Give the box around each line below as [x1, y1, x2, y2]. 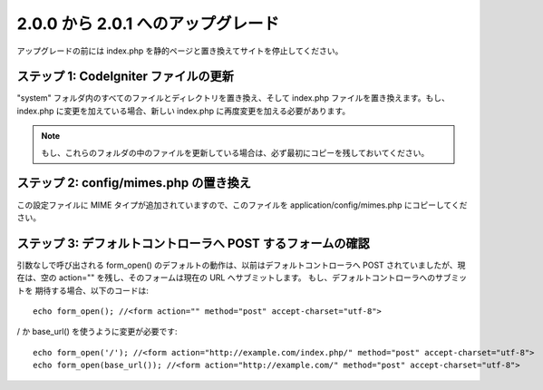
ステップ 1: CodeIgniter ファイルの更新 [16, 69, 235, 84]
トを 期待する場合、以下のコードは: [16, 285, 149, 296]
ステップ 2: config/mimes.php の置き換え [16, 175, 251, 190]
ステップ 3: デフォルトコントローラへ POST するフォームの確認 [16, 236, 371, 251]
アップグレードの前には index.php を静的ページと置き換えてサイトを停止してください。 [16, 45, 344, 56]
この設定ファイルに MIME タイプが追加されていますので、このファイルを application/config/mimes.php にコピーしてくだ [16, 200, 468, 210]
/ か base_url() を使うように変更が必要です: [16, 327, 178, 337]
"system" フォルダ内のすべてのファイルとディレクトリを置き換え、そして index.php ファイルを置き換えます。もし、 [16, 93, 451, 103]
